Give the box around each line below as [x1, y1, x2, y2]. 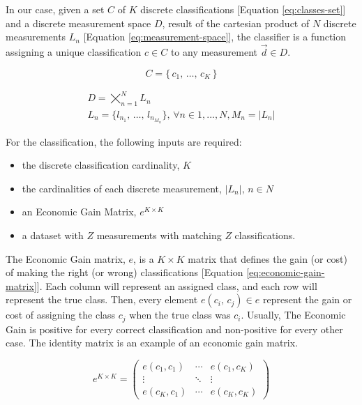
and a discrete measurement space [6, 15, 151, 30]
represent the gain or [262, 292, 352, 307]
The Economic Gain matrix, [6, 251, 126, 266]
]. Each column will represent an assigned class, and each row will [36, 278, 317, 293]
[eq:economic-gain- [246, 265, 325, 280]
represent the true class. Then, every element [6, 292, 198, 307]
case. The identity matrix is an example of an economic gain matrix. [6, 335, 299, 350]
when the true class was [129, 307, 231, 322]
